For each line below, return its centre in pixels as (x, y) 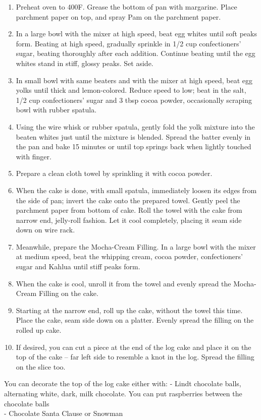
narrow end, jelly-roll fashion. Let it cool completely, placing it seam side (129, 220)
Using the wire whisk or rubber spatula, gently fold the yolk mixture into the (135, 126)
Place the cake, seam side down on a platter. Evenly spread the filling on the (135, 320)
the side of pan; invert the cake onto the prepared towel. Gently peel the (128, 200)
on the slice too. (41, 366)
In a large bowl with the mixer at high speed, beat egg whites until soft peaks (136, 34)
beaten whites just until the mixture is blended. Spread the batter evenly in (133, 136)
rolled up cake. (39, 330)
